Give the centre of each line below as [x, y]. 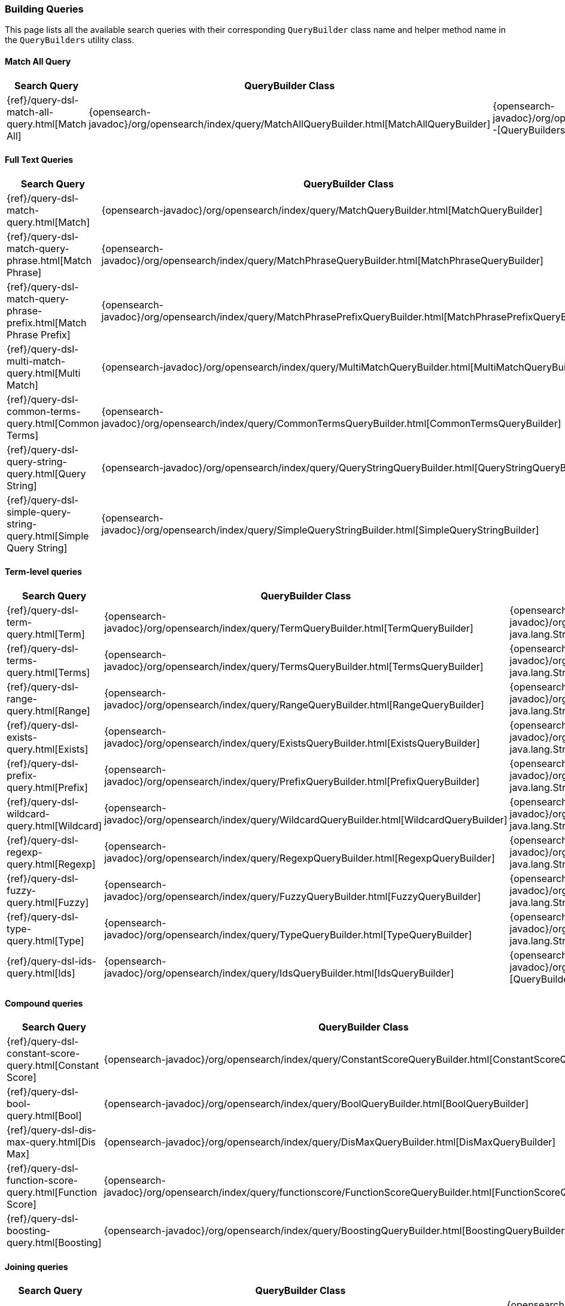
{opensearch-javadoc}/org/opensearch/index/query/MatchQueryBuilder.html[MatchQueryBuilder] [322, 210]
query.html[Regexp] [51, 864]
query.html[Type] [45, 941]
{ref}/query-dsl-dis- [51, 1130]
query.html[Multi [44, 373]
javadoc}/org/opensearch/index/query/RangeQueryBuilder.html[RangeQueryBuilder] [294, 705]
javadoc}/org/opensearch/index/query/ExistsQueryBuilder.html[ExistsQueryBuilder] [292, 743]
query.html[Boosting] [54, 1243]
